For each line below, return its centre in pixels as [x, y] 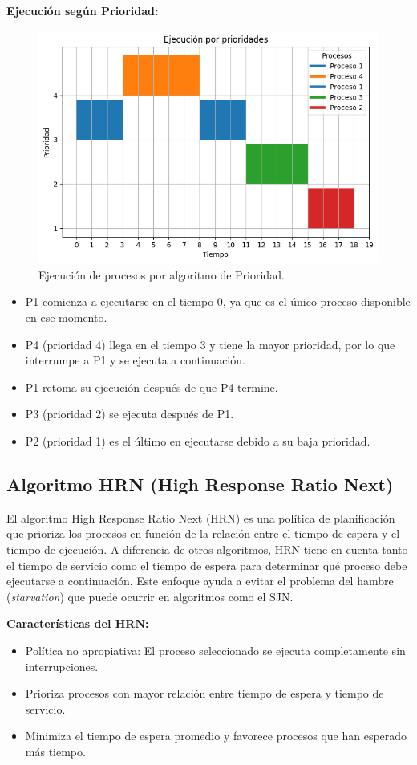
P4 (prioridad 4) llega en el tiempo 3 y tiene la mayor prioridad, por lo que [210, 344]
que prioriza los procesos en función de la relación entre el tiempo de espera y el [203, 533]
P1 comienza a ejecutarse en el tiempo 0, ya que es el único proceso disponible [218, 301]
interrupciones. [62, 666]
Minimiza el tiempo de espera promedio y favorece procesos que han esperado [216, 736]
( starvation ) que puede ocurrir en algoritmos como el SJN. [150, 596]
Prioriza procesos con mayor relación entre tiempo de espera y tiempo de [204, 693]
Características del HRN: [78, 623]
